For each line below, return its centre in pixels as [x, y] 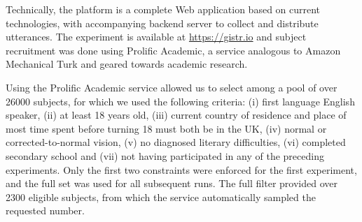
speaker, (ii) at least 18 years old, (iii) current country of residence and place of [176, 115]
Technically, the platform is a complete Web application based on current [163, 9]
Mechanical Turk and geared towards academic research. [127, 64]
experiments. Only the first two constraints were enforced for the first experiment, [181, 169]
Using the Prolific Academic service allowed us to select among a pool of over [172, 87]
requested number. [45, 210]
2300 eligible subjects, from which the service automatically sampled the [161, 197]
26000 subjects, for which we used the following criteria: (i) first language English [180, 101]
